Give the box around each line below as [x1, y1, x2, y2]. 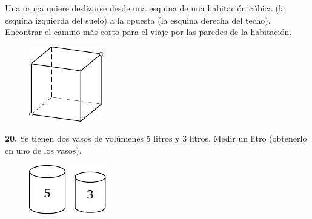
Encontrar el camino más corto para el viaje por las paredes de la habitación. [5, 25, 292, 38]
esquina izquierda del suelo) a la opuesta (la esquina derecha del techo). [5, 13, 271, 26]
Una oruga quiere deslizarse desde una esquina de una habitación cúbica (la [5, 2, 285, 14]
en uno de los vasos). [5, 143, 82, 156]
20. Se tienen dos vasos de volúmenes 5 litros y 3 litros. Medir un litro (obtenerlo [5, 132, 307, 145]
